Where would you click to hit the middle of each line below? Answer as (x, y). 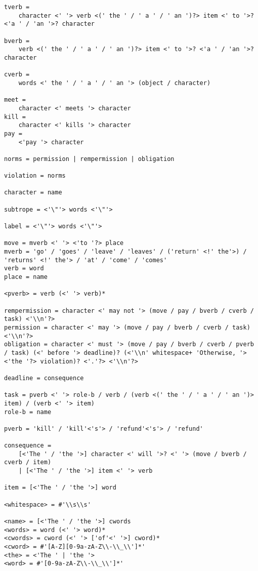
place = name (26, 277)
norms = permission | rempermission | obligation (89, 159)
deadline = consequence (44, 378)
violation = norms (35, 176)
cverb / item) (28, 462)
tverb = (17, 7)
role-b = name (28, 412)
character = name (33, 193)
